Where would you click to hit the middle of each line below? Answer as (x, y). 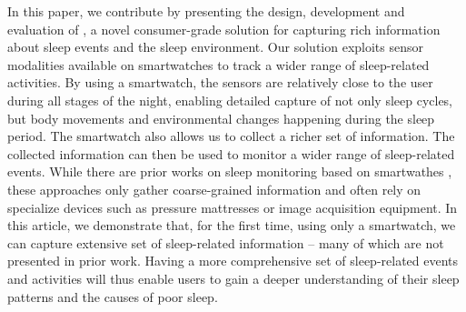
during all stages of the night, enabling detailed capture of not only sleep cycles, (230, 100)
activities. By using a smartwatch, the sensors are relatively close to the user (220, 82)
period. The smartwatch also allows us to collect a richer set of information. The (231, 136)
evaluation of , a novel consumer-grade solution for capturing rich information (224, 29)
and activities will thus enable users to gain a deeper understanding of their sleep (233, 278)
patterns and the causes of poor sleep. (113, 296)
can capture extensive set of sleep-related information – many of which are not (226, 242)
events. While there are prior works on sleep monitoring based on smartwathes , (230, 171)
